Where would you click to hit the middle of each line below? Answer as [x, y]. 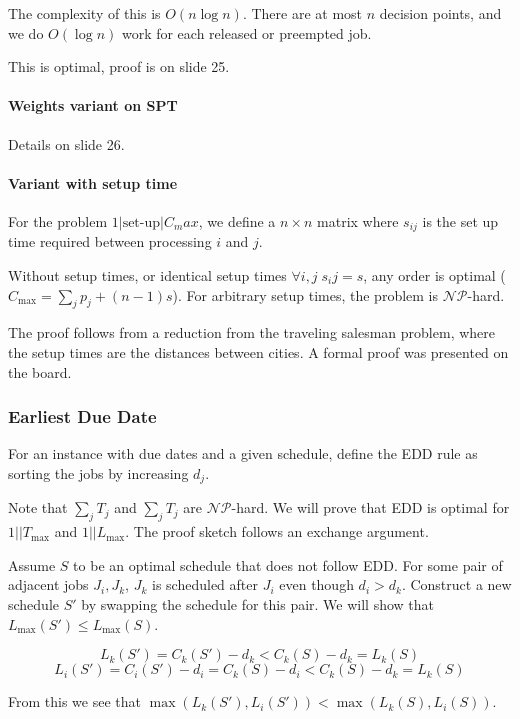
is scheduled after [205, 584]
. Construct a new [456, 584]
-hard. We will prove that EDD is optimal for [370, 507]
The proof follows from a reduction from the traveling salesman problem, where [252, 332]
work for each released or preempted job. [246, 32]
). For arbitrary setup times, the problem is [305, 294]
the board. [40, 371]
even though [316, 584]
